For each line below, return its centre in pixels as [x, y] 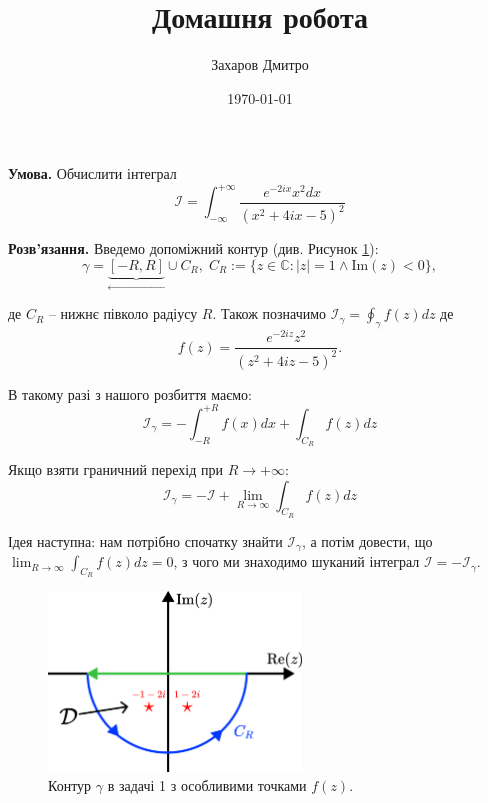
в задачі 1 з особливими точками [207, 785]
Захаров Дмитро [260, 64]
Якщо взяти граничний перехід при [115, 468]
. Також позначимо [269, 313]
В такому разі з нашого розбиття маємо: [130, 393]
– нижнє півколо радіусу [123, 313]
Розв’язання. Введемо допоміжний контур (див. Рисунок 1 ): [193, 248]
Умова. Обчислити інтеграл [92, 173]
